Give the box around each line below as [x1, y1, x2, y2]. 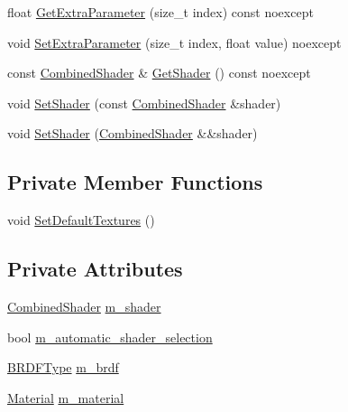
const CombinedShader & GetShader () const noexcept [7, 63, 311, 82]
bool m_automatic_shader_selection [7, 327, 213, 346]
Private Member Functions [7, 168, 263, 196]
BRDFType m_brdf [7, 358, 119, 377]
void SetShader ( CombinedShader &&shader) [7, 124, 258, 143]
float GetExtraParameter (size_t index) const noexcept [7, 3, 314, 21]
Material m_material [7, 388, 124, 407]
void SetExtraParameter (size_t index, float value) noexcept [7, 33, 342, 51]
